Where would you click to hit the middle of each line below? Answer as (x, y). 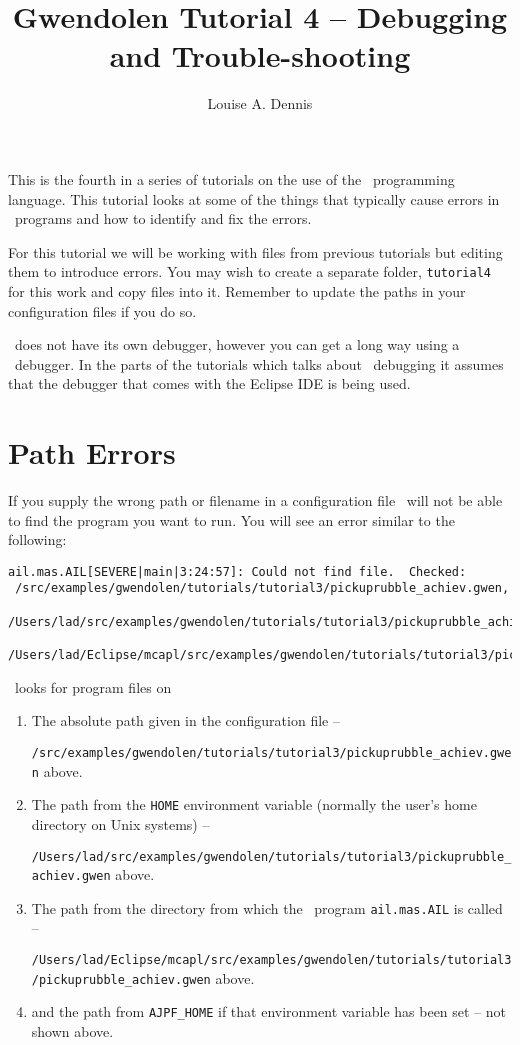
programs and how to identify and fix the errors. (163, 218)
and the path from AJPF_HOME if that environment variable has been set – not (269, 1011)
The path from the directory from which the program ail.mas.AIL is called (267, 907)
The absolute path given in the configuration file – (185, 720)
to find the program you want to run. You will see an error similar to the (231, 519)
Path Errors (92, 452)
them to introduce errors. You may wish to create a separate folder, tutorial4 (249, 271)
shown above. (72, 1031)
